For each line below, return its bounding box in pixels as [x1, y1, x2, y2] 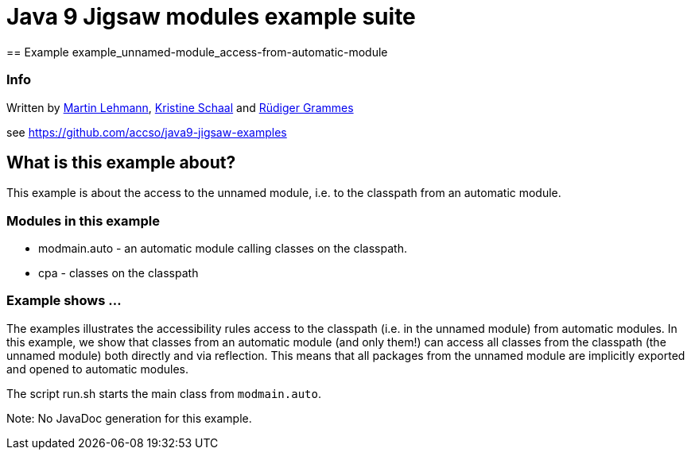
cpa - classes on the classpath [38, 266, 199, 280]
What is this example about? [6, 152, 236, 172]
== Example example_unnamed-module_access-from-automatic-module [6, 44, 388, 59]
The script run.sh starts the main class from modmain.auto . [6, 386, 321, 400]
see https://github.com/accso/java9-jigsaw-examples [6, 125, 287, 139]
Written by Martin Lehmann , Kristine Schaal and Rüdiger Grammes [6, 100, 354, 114]
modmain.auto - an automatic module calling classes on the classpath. [38, 242, 407, 256]
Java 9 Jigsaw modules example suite [6, 3, 416, 30]
